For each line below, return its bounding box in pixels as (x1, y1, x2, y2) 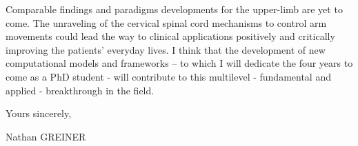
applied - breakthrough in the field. (6, 83, 155, 97)
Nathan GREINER (6, 129, 86, 143)
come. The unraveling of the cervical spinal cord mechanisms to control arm (6, 15, 327, 30)
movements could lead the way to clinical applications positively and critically (6, 29, 335, 43)
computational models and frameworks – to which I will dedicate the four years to (6, 56, 353, 70)
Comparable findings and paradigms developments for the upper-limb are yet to (6, 2, 343, 16)
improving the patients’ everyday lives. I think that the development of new (6, 42, 326, 56)
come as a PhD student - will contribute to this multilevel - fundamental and (6, 69, 331, 83)
